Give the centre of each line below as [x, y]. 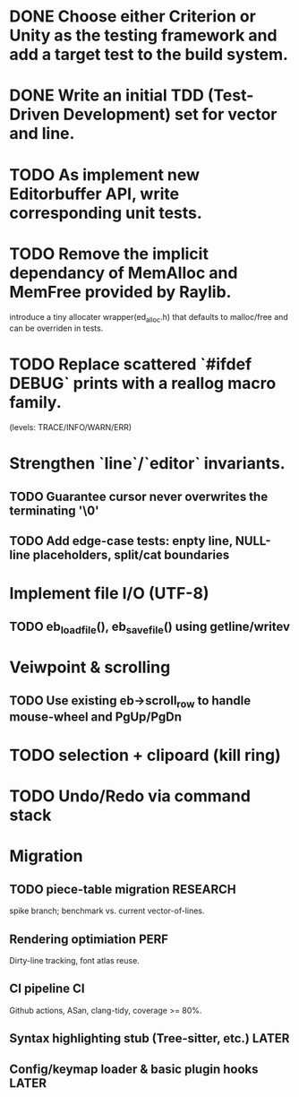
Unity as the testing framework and [143, 35]
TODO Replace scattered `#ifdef [131, 364]
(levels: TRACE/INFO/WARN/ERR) [71, 428]
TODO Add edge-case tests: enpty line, [121, 541]
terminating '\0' [55, 510]
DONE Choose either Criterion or [133, 17]
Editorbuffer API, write [94, 194]
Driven [34, 115]
